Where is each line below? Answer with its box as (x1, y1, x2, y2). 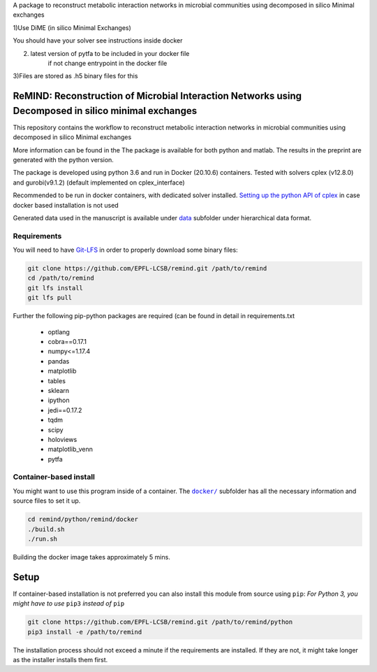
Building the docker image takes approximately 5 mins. (13, 553, 170, 561)
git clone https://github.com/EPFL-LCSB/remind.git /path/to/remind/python (27, 618, 293, 626)
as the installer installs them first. (13, 656, 108, 664)
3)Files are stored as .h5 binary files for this (13, 72, 138, 80)
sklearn (47, 386, 70, 394)
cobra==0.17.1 (47, 338, 87, 346)
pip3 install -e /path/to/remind (27, 628, 142, 636)
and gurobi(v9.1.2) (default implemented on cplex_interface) (13, 178, 185, 187)
